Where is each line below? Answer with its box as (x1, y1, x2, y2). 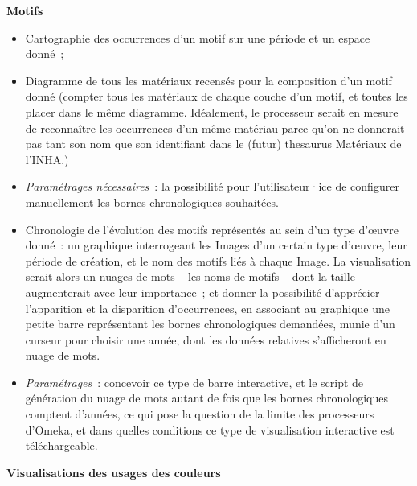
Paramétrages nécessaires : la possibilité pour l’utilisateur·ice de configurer (25, 178, 399, 195)
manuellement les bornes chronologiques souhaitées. (25, 193, 279, 210)
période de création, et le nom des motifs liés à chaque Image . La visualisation (25, 252, 411, 269)
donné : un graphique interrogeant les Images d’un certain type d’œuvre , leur (25, 237, 407, 253)
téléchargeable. (25, 437, 98, 454)
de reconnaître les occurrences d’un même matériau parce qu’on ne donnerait (25, 119, 405, 136)
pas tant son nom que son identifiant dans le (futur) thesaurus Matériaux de (25, 135, 402, 152)
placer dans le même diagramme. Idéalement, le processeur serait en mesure (25, 103, 399, 120)
